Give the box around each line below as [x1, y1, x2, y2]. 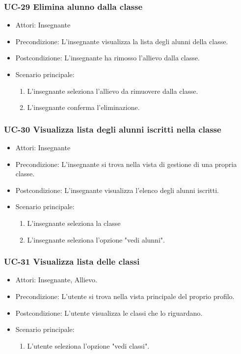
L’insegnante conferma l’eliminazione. [27, 102, 140, 112]
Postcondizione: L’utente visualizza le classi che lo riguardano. [15, 307, 203, 318]
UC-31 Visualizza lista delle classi [4, 255, 140, 268]
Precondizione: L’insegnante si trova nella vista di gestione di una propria [15, 159, 237, 169]
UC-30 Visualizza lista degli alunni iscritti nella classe [4, 123, 221, 135]
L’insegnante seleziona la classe [27, 218, 121, 228]
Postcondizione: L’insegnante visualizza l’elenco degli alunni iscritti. [15, 185, 219, 195]
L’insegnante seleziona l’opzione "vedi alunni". [27, 234, 165, 245]
